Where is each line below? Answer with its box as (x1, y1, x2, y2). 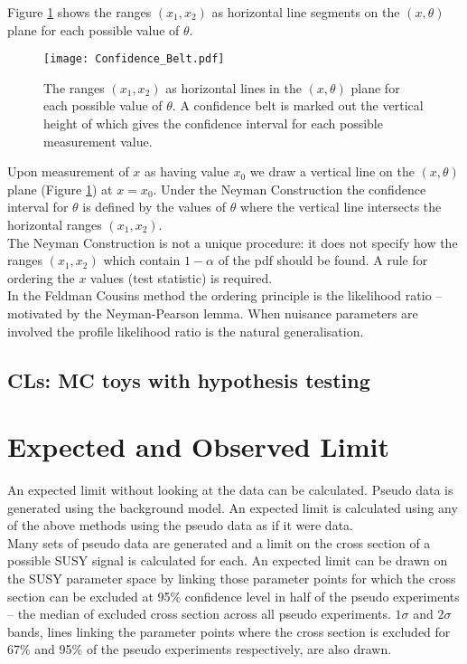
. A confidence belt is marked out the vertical (172, 96, 424, 115)
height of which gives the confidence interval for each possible (43, 114, 383, 133)
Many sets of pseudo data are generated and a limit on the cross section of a (7, 533, 431, 552)
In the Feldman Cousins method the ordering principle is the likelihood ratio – (7, 286, 443, 305)
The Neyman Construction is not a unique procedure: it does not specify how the (7, 232, 458, 251)
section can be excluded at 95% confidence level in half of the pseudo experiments (7, 586, 460, 605)
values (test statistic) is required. (90, 268, 273, 287)
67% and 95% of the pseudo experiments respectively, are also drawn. (7, 640, 392, 659)
